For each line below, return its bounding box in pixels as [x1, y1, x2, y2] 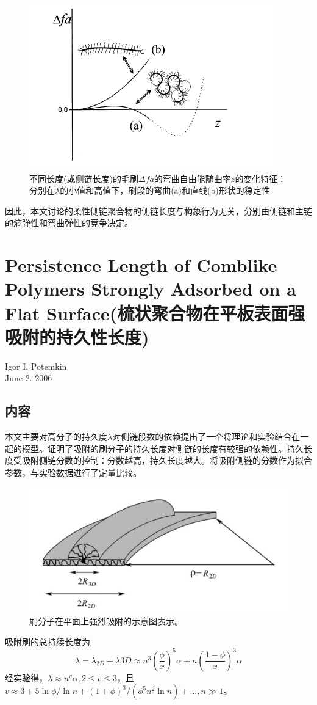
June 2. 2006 [5, 371, 52, 384]
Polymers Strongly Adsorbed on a [5, 276, 296, 301]
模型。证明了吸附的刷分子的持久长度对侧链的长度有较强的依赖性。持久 [21, 442, 304, 455]
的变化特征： [235, 172, 287, 184]
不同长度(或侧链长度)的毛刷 [29, 172, 138, 184]
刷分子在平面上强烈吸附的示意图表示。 [29, 614, 183, 627]
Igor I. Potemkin [5, 359, 67, 372]
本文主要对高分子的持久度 [5, 430, 107, 443]
